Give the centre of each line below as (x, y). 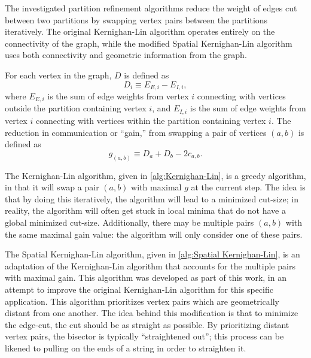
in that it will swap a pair (52, 187)
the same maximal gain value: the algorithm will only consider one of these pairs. (154, 234)
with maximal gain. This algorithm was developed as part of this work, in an (146, 277)
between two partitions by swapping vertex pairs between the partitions (136, 19)
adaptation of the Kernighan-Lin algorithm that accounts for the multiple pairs (150, 266)
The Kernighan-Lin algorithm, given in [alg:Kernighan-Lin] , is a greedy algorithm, (155, 175)
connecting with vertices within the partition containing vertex (151, 120)
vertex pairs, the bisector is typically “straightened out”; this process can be (144, 336)
